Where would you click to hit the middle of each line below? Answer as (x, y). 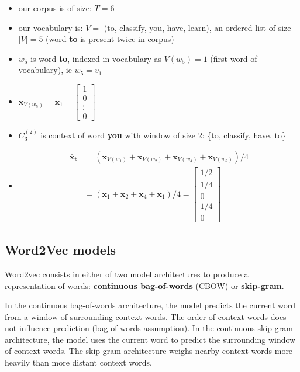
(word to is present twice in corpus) (110, 39)
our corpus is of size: (55, 8)
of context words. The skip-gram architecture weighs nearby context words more (149, 351)
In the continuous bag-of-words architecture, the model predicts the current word (150, 305)
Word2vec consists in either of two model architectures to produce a (127, 274)
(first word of (234, 58)
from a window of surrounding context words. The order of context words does (146, 316)
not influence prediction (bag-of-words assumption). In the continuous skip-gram (149, 328)
